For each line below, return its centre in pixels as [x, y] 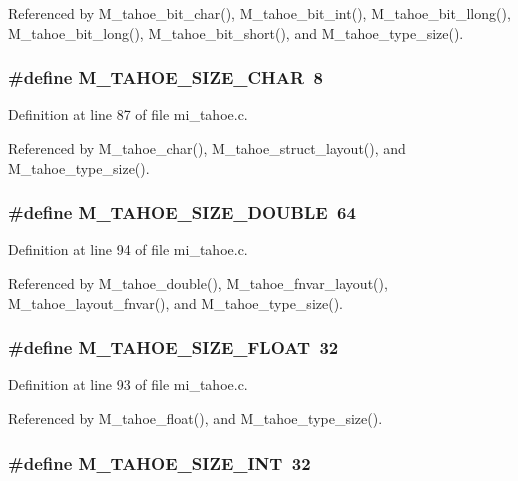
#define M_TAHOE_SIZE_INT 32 [159, 462]
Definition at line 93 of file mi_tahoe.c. [128, 384]
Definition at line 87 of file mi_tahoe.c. [128, 114]
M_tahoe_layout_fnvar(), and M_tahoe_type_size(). [175, 302]
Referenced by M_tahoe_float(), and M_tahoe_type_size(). [195, 418]
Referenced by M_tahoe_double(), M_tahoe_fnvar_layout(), [198, 283]
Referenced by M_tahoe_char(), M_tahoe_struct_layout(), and [207, 148]
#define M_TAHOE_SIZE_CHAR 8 [165, 77]
